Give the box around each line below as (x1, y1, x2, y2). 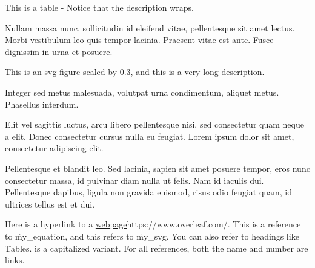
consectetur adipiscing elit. (5, 142, 104, 154)
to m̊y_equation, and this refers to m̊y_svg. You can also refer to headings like (5, 229, 299, 242)
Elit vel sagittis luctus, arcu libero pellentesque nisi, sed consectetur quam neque (5, 118, 304, 131)
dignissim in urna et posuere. (5, 45, 113, 57)
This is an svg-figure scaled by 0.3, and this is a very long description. (5, 65, 265, 78)
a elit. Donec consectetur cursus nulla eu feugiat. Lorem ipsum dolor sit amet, (5, 129, 294, 142)
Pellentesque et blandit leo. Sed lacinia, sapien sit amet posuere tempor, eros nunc (5, 162, 310, 174)
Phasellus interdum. (5, 97, 79, 110)
